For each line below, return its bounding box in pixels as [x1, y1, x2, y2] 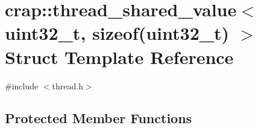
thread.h [52, 79, 83, 92]
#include [5, 79, 39, 92]
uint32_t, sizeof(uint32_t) [5, 21, 230, 45]
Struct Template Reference [5, 44, 234, 69]
